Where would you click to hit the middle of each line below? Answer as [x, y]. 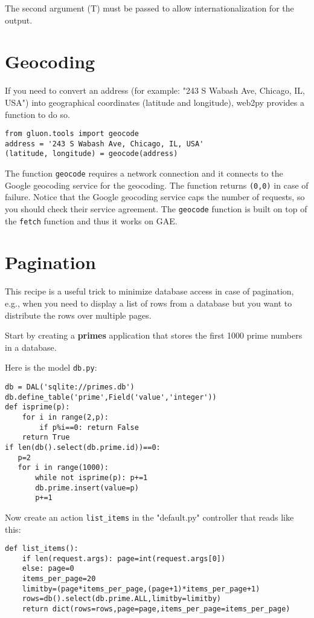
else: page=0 [48, 569]
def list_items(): [42, 549]
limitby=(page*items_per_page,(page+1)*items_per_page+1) [141, 589]
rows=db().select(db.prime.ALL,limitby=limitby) [121, 599]
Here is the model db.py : [51, 367]
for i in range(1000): [63, 468]
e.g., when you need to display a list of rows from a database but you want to [149, 303]
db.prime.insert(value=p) [87, 488]
